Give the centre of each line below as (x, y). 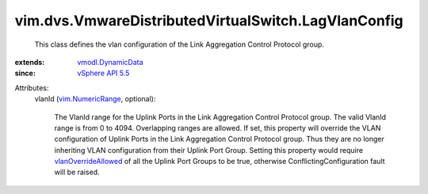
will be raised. (77, 172)
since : (25, 73)
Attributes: (32, 88)
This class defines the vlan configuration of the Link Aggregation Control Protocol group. (180, 44)
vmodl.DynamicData (110, 62)
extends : (30, 62)
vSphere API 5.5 (103, 73)
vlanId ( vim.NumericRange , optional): (95, 99)
